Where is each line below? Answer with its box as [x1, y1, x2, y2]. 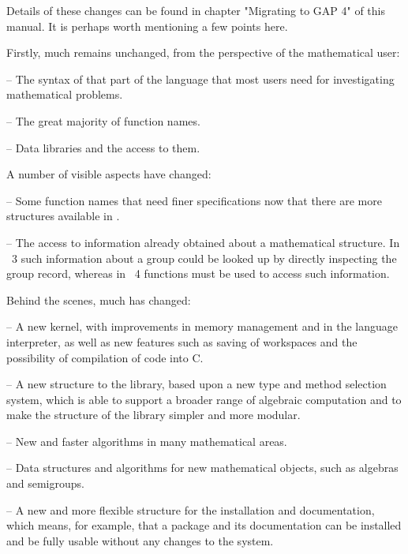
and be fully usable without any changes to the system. [6, 532, 274, 548]
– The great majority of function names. [6, 112, 200, 129]
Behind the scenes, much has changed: [6, 291, 191, 308]
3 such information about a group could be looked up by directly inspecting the [11, 249, 397, 266]
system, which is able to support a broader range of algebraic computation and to [6, 391, 402, 407]
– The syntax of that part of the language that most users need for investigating [6, 70, 395, 87]
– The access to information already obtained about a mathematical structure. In [6, 234, 400, 250]
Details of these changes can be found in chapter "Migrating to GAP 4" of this [6, 2, 385, 18]
